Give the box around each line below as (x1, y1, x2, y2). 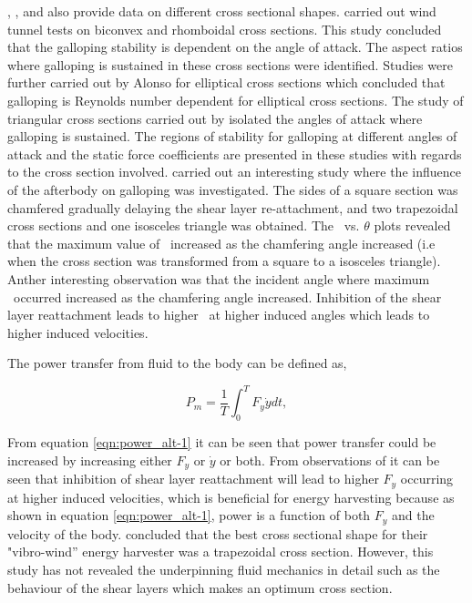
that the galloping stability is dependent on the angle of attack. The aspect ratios (7, 37, 463, 56)
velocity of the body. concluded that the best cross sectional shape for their (7, 524, 428, 543)
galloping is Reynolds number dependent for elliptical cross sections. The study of (7, 90, 464, 109)
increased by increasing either (7, 450, 172, 469)
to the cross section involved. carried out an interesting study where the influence (7, 162, 461, 181)
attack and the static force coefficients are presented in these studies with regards (7, 144, 462, 163)
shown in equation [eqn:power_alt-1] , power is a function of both (7, 506, 371, 525)
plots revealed (374, 216, 451, 235)
